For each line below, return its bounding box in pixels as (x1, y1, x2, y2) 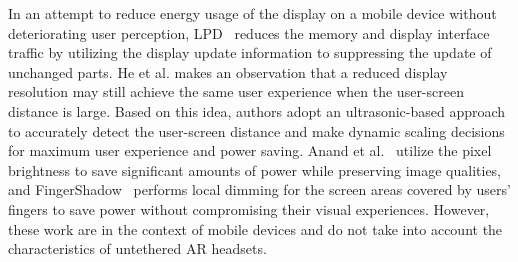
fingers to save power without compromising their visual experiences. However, (8, 198, 490, 219)
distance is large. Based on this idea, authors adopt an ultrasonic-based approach (8, 100, 506, 121)
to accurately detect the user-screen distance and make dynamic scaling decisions (8, 120, 505, 141)
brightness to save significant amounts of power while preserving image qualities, (8, 159, 502, 180)
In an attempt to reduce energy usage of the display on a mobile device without (8, 3, 497, 23)
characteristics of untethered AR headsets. (8, 238, 267, 259)
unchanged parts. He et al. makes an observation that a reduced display (8, 61, 448, 82)
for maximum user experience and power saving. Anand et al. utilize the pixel (8, 140, 492, 161)
